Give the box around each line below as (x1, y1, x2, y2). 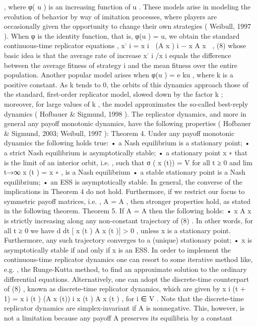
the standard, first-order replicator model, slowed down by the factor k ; (4, 89, 223, 99)
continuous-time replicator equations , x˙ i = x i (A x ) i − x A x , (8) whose (4, 40, 246, 51)
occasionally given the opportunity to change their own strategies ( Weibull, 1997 (4, 21, 251, 31)
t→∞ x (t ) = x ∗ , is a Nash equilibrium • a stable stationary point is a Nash (4, 167, 246, 177)
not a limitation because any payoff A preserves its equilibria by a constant (4, 313, 233, 323)
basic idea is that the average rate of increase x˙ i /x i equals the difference (4, 50, 231, 60)
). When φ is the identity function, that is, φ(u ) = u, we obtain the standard (4, 30, 240, 41)
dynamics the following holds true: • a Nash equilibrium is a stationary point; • (4, 137, 250, 148)
